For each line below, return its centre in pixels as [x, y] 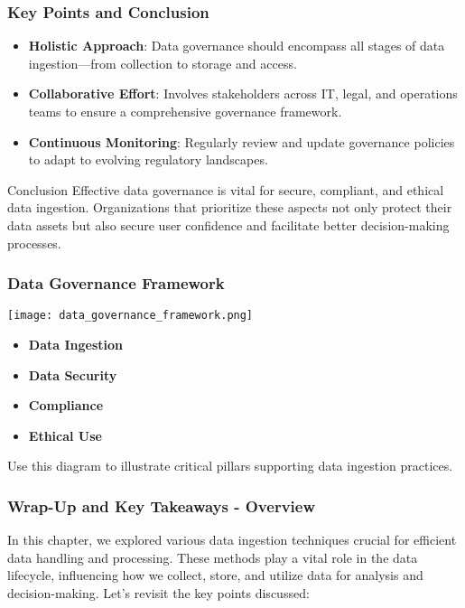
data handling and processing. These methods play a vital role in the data [213, 557]
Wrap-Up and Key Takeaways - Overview [162, 505]
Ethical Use [65, 435]
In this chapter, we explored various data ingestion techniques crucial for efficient [232, 540]
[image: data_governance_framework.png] [130, 316]
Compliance [66, 405]
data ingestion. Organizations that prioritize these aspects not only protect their [230, 207]
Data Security [73, 374]
